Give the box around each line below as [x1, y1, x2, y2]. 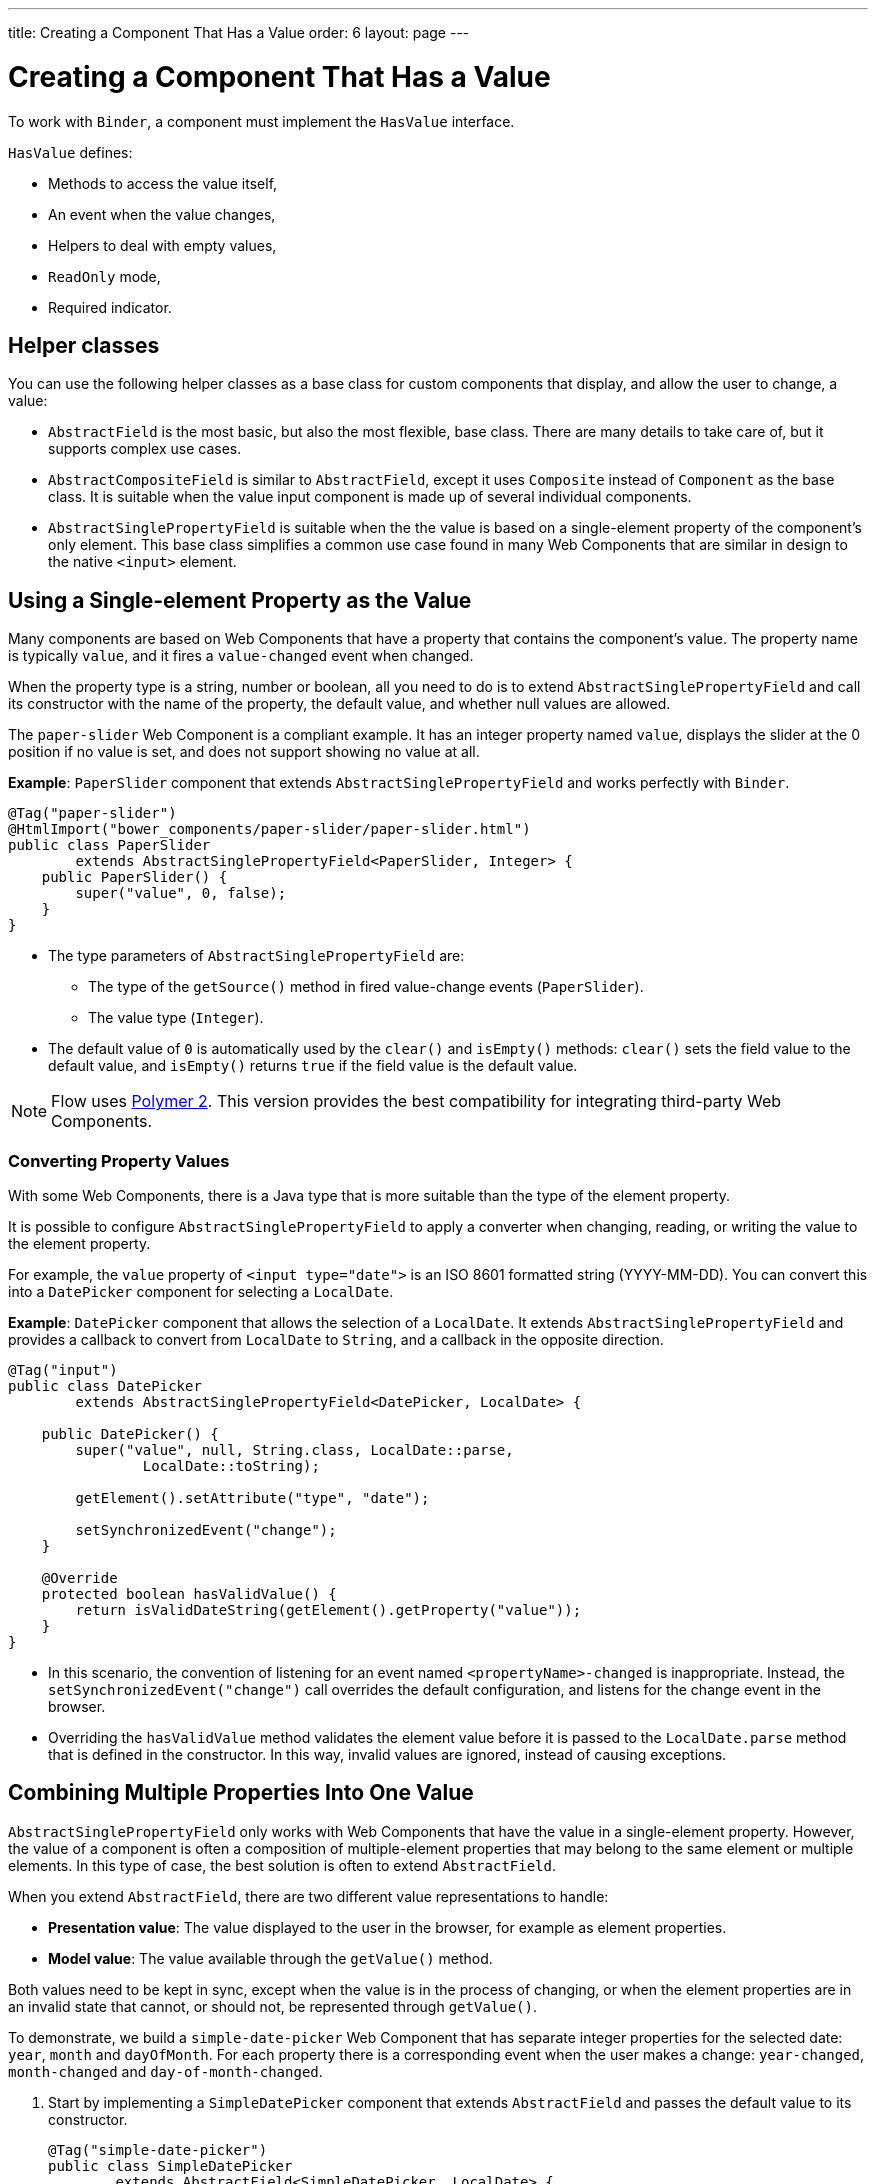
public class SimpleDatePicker [48, 2157, 293, 2174]
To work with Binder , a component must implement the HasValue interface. [8, 112, 515, 130]
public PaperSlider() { [41, 869, 228, 886]
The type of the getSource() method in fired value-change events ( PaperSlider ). [88, 978, 644, 996]
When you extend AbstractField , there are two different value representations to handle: [8, 1887, 609, 1905]
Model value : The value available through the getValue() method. [48, 1949, 493, 1967]
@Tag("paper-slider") [8, 805, 177, 822]
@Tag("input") [8, 1361, 118, 1378]
